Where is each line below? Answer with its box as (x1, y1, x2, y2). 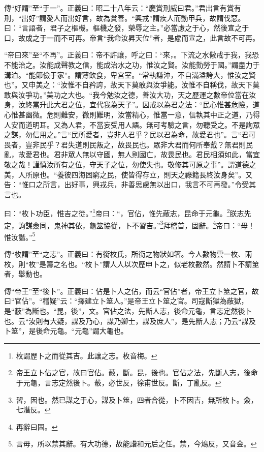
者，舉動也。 (4, 268, 47, 279)
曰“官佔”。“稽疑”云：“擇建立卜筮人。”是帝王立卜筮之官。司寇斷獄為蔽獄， (4, 295, 248, 306)
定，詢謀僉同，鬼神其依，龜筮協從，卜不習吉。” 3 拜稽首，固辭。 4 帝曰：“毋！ (4, 218, 255, 230)
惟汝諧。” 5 (4, 230, 36, 242)
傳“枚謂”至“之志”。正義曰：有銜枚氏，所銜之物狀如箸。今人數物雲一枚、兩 (4, 249, 252, 259)
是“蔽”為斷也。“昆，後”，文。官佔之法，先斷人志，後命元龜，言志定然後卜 (4, 306, 252, 316)
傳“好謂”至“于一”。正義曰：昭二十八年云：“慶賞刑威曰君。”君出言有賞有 (4, 3, 241, 13)
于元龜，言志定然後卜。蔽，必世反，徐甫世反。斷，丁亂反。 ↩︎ (16, 377, 221, 387)
